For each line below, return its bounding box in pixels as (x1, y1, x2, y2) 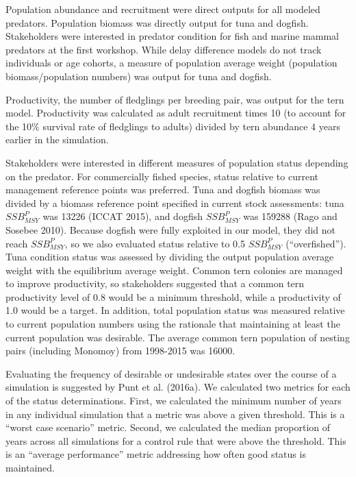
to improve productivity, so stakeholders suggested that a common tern (5, 276, 305, 291)
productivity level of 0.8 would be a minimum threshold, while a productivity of (5, 289, 341, 304)
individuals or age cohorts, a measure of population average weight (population (5, 56, 338, 70)
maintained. (5, 461, 55, 474)
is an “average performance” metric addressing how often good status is (5, 447, 306, 461)
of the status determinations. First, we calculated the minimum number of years (5, 393, 342, 408)
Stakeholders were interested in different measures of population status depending (5, 155, 348, 169)
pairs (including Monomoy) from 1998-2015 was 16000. (5, 343, 236, 358)
